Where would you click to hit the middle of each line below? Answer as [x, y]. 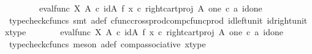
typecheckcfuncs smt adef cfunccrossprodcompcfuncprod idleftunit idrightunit [158, 20]
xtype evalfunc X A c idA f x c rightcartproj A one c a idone [144, 32]
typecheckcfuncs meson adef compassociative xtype [107, 43]
